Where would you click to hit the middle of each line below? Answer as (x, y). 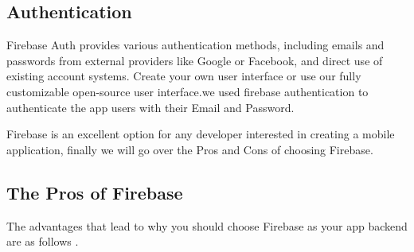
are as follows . (43, 241)
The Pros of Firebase (95, 192)
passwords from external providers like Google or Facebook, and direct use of (195, 60)
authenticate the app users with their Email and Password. (150, 107)
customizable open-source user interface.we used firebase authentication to (187, 91)
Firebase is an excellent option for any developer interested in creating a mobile (201, 134)
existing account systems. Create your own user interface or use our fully (184, 76)
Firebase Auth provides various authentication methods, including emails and (195, 45)
